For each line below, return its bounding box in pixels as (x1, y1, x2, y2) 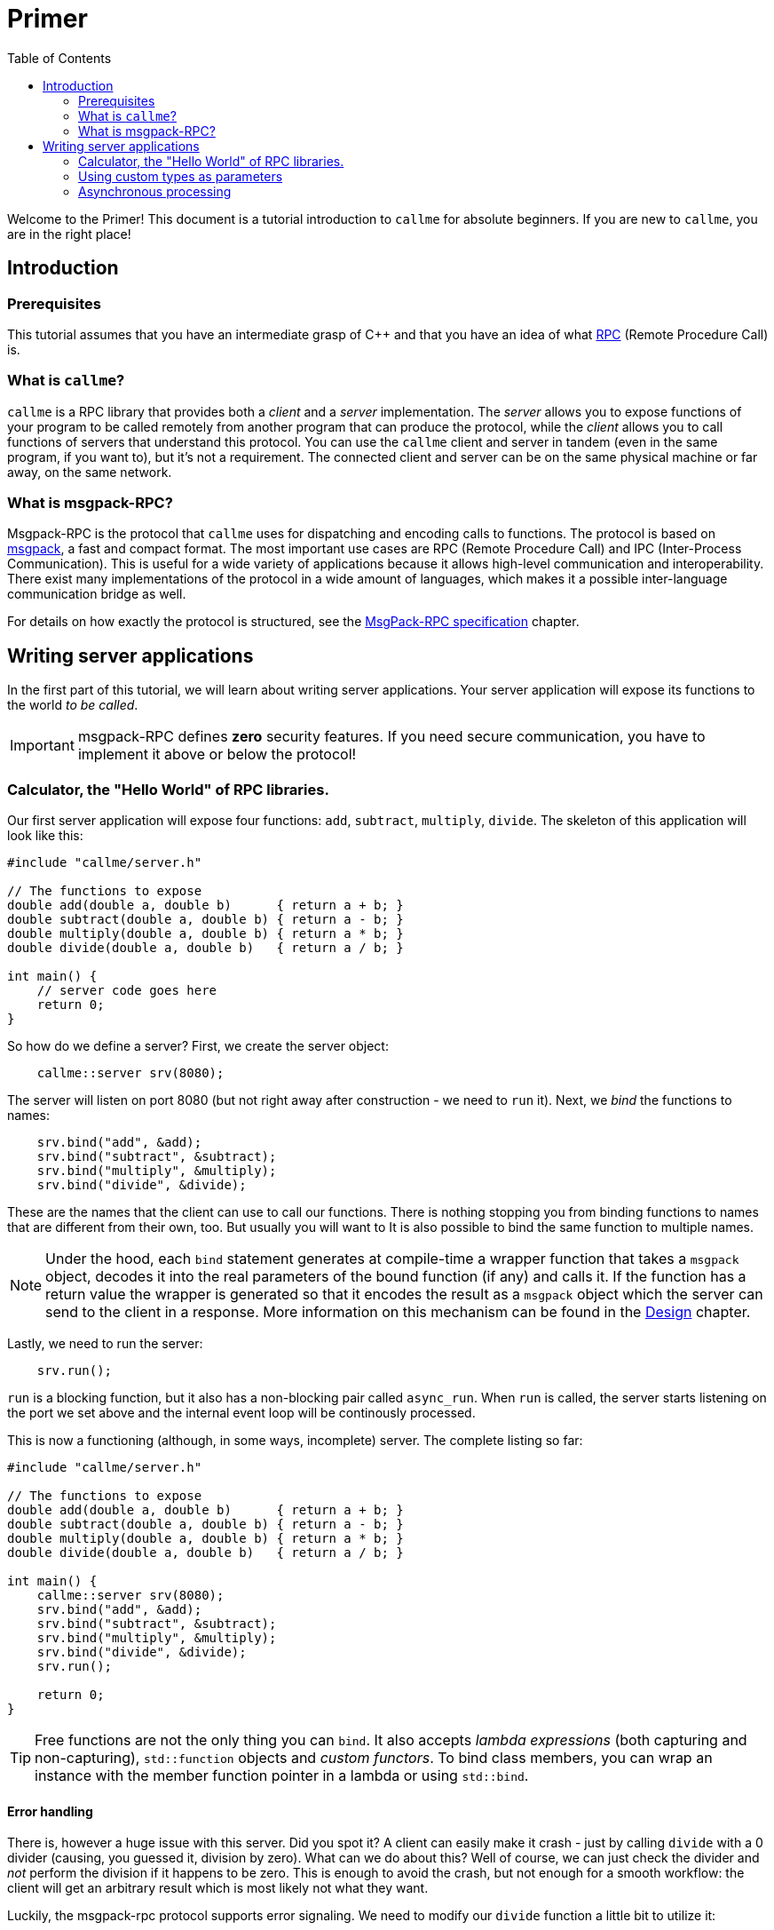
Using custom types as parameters (78, 168, 283, 184)
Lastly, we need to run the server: (7, 1336, 203, 1352)
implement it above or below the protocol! (77, 745, 357, 764)
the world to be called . (7, 697, 138, 713)
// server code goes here (36, 983, 217, 998)
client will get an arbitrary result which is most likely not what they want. (7, 1880, 429, 1896)
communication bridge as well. (7, 586, 186, 602)
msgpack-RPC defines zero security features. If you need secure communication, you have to (77, 727, 706, 746)
